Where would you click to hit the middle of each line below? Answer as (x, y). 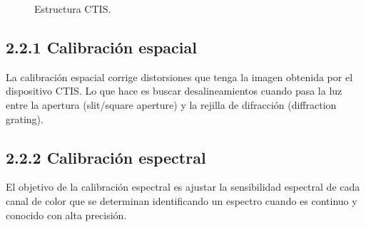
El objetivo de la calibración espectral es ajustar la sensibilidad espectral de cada (183, 187)
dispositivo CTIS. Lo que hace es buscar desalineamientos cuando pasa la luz (174, 91)
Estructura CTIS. (73, 9)
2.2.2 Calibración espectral (106, 157)
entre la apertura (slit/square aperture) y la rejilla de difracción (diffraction (171, 104)
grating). (25, 118)
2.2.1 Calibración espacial (101, 47)
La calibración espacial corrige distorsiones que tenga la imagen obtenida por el (179, 76)
